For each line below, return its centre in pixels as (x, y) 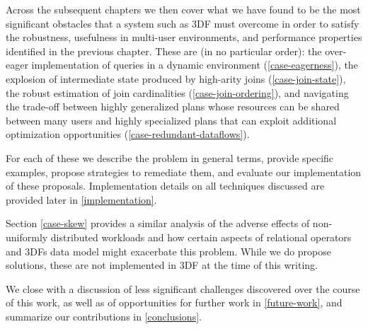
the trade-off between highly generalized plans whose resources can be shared (173, 106)
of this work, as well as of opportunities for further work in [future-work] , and (174, 302)
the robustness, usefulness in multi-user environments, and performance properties (184, 37)
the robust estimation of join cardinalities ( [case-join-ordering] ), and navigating (177, 92)
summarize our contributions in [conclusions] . (104, 316)
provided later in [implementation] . (81, 199)
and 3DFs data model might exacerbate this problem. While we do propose (169, 251)
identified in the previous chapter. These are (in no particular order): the (164, 51)
